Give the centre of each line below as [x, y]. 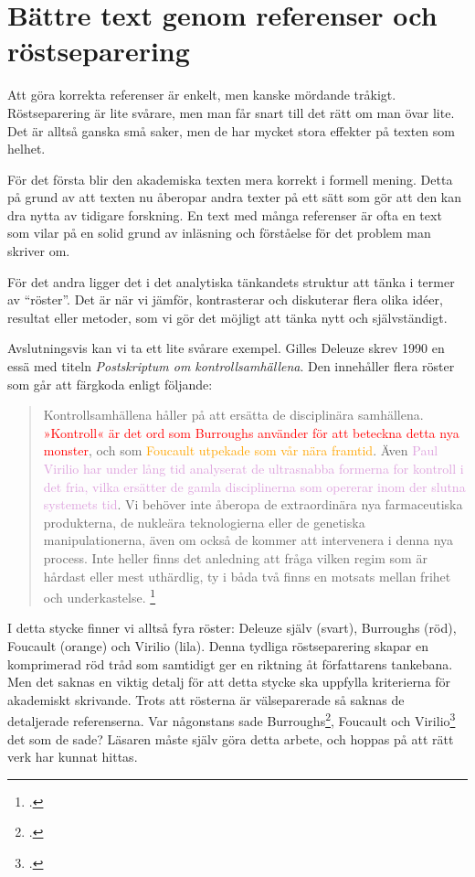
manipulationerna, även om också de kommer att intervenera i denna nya [248, 540]
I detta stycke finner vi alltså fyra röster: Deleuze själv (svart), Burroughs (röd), [232, 628]
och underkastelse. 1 [100, 596]
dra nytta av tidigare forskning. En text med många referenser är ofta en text [225, 214]
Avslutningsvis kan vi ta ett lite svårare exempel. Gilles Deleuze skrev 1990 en [226, 348]
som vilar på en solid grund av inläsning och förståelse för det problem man [219, 233]
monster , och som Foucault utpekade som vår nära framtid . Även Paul [241, 450]
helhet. [26, 149]
